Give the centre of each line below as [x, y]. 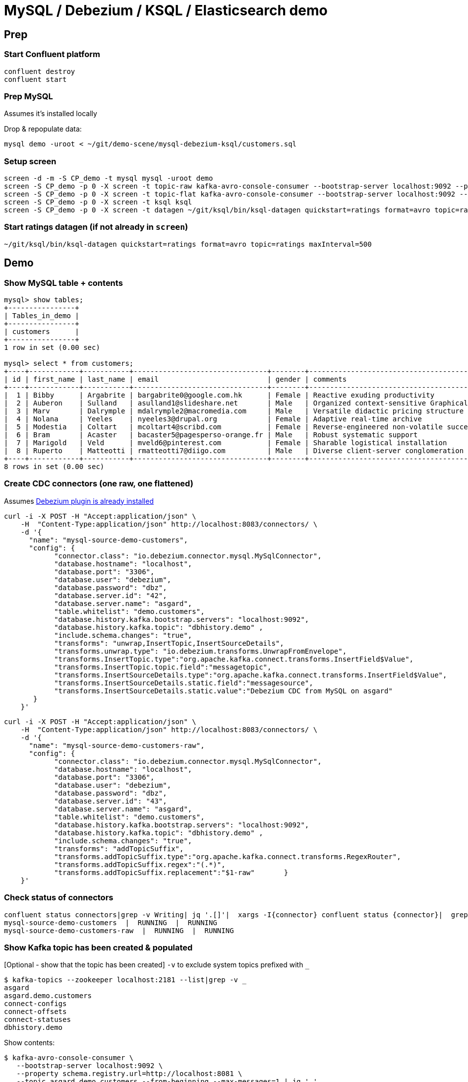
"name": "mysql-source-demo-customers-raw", [117, 745]
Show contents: [29, 1043]
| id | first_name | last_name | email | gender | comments [175, 379]
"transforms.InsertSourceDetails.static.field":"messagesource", [184, 683]
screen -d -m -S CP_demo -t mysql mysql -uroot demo [109, 178]
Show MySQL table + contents [63, 283]
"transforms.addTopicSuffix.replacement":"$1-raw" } [171, 872]
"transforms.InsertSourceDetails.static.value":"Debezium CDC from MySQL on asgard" [223, 691]
